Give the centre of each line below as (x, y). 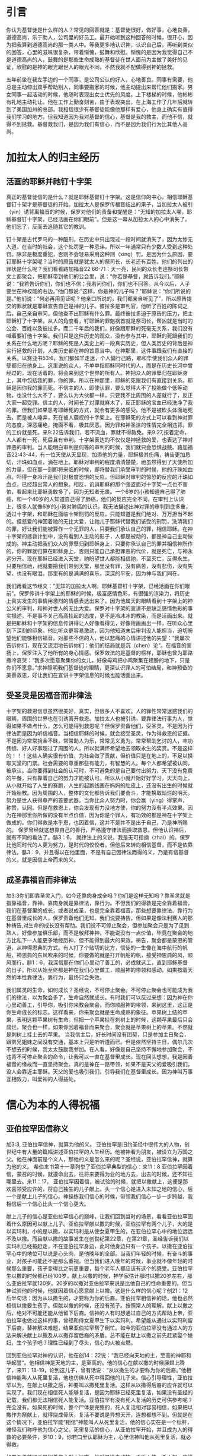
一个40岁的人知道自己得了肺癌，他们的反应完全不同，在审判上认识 (103, 499)
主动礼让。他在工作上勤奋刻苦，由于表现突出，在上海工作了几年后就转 (107, 102)
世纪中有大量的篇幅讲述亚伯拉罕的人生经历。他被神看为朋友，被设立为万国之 (99, 1152)
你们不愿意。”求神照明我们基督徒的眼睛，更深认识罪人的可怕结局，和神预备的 (99, 667)
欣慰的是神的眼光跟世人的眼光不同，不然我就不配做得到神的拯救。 (97, 67)
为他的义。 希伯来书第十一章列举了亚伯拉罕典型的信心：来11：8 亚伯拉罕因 (97, 1166)
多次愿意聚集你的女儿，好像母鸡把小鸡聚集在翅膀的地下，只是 (115, 660)
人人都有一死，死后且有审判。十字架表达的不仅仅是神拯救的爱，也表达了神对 (99, 440)
